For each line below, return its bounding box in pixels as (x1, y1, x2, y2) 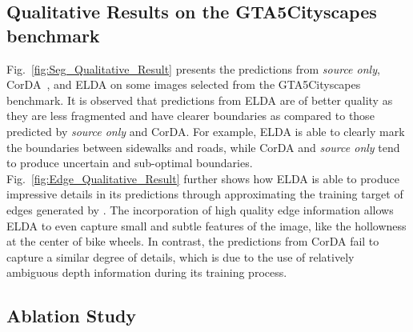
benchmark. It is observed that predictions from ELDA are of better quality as (6, 91, 393, 108)
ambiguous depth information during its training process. (6, 264, 287, 281)
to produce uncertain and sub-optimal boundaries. (6, 154, 253, 171)
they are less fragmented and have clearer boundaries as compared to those (6, 107, 375, 124)
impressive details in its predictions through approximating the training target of (6, 186, 403, 202)
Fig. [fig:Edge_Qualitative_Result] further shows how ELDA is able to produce (6, 170, 399, 186)
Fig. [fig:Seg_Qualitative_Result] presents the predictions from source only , (6, 60, 380, 77)
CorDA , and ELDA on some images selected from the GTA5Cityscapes (6, 76, 361, 93)
